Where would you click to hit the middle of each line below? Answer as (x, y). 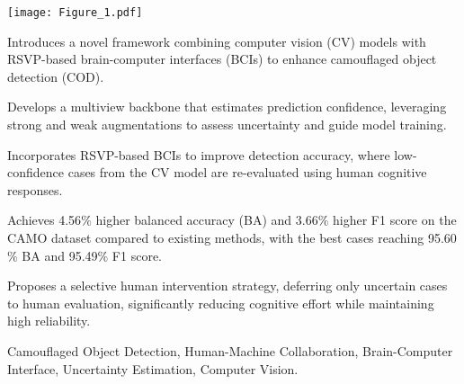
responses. (35, 189)
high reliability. (49, 321)
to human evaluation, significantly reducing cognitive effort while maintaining (221, 303)
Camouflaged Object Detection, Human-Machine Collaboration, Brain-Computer (230, 350)
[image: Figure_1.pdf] (75, 13)
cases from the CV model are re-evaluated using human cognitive (247, 172)
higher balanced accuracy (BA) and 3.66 (207, 220)
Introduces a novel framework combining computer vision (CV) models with (217, 41)
